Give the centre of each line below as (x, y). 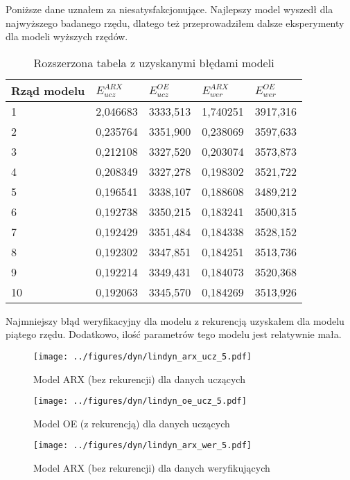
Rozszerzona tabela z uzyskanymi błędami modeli (154, 62)
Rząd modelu (48, 90)
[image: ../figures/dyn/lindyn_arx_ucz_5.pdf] (142, 356)
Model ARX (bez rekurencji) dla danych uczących (139, 379)
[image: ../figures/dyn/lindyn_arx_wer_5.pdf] (142, 446)
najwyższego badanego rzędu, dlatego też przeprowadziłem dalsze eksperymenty (175, 23)
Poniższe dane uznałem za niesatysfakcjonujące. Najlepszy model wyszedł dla (169, 9)
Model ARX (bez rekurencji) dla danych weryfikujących (152, 468)
